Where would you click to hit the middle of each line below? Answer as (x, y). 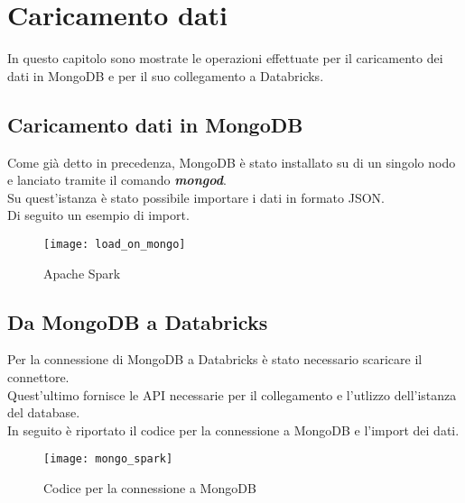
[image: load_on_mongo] (115, 244)
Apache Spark (82, 273)
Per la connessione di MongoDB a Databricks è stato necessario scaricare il (215, 359)
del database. (44, 412)
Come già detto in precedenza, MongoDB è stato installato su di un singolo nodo (232, 162)
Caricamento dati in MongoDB (155, 124)
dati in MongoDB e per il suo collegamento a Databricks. (166, 75)
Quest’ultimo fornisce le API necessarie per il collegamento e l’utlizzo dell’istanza (232, 394)
